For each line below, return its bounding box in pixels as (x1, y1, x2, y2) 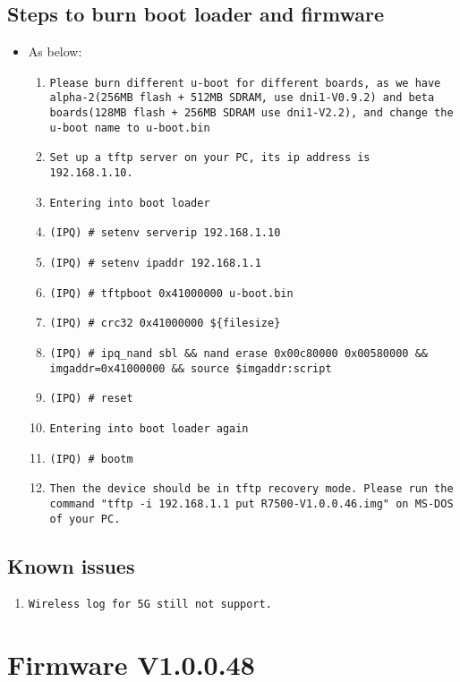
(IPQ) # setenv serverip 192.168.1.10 (49, 226, 281, 240)
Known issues (7, 551, 135, 579)
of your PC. (49, 512, 121, 525)
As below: (28, 42, 82, 61)
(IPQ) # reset (49, 392, 133, 405)
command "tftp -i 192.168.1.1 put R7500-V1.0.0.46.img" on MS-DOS (49, 497, 454, 510)
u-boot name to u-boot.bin (49, 121, 210, 134)
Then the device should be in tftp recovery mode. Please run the (49, 482, 454, 496)
